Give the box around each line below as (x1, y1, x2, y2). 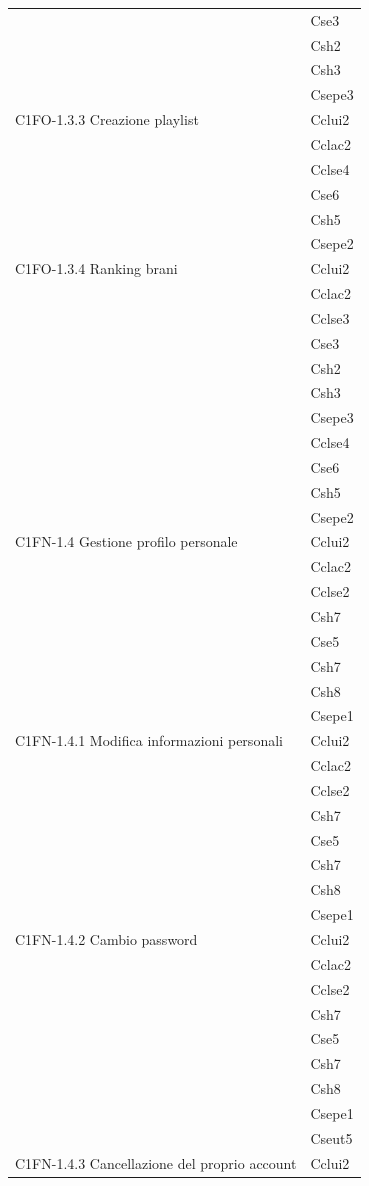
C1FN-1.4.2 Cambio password (15, 928, 198, 949)
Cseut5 (310, 1127, 353, 1148)
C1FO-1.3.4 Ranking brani (15, 258, 178, 279)
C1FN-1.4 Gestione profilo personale (15, 531, 238, 552)
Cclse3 (310, 307, 350, 328)
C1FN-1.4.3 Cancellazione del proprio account (15, 1152, 297, 1173)
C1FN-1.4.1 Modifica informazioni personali (15, 730, 283, 751)
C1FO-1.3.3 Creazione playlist (15, 109, 199, 130)
